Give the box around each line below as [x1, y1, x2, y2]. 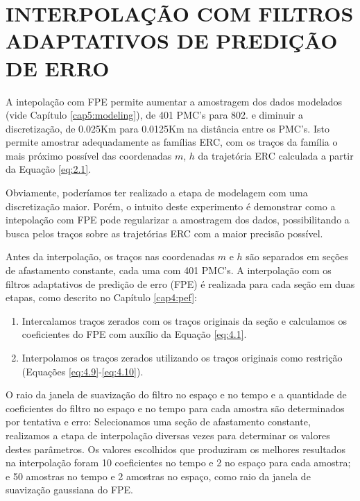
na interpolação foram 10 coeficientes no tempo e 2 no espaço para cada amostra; [6, 455, 351, 470]
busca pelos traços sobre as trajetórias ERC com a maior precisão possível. [6, 226, 323, 240]
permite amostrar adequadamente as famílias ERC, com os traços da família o [6, 135, 338, 149]
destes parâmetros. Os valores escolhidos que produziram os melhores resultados [6, 441, 345, 456]
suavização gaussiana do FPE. [6, 482, 133, 497]
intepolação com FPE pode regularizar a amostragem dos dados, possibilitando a [6, 212, 350, 227]
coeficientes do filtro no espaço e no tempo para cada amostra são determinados [6, 400, 345, 415]
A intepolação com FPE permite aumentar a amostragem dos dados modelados [6, 94, 343, 108]
